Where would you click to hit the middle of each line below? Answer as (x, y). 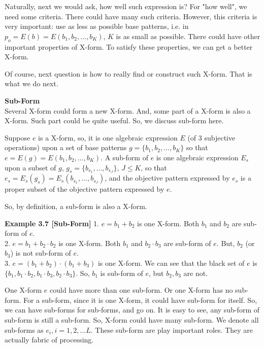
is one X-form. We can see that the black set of (171, 263)
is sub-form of (122, 273)
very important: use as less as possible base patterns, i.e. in (97, 26)
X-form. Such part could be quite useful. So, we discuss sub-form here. (114, 120)
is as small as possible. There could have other (188, 36)
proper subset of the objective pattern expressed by (85, 189)
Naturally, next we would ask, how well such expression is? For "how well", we (126, 6)
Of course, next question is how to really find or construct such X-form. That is (128, 73)
